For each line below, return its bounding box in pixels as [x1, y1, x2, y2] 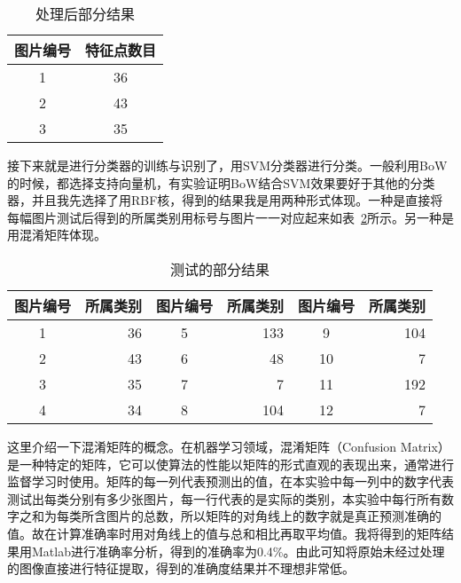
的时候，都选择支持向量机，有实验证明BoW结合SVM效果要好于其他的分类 [7, 173, 435, 192]
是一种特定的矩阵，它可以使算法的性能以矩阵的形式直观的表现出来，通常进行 [7, 454, 454, 473]
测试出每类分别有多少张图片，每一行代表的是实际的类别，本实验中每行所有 [7, 489, 441, 508]
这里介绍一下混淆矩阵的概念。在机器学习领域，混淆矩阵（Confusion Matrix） [7, 437, 450, 455]
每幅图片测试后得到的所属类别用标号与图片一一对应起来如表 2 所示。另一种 [7, 208, 441, 226]
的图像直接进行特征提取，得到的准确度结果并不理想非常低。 [7, 559, 355, 578]
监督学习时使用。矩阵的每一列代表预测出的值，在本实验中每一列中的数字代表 [7, 472, 454, 491]
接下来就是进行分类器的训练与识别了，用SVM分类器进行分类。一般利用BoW [7, 156, 448, 174]
